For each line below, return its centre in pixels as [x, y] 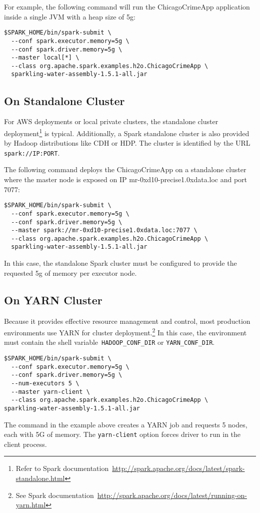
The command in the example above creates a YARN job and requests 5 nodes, [126, 424]
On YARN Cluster [53, 300]
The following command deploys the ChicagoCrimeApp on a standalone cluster [125, 169]
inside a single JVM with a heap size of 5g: [70, 16]
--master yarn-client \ [50, 392]
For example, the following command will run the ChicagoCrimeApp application [127, 7]
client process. [25, 444]
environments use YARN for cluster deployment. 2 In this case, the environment [125, 332]
